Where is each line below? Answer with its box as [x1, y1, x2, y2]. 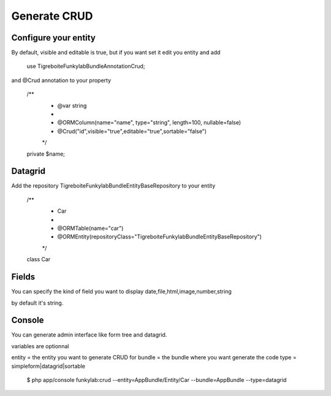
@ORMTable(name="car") [57, 224, 124, 232]
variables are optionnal [11, 342, 69, 349]
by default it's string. [11, 299, 64, 307]
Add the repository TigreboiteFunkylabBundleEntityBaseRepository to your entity [11, 182, 216, 189]
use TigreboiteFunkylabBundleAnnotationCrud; [26, 63, 145, 70]
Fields [11, 272, 36, 282]
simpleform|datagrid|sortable [11, 362, 86, 370]
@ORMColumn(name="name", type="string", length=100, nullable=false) [57, 119, 242, 126]
